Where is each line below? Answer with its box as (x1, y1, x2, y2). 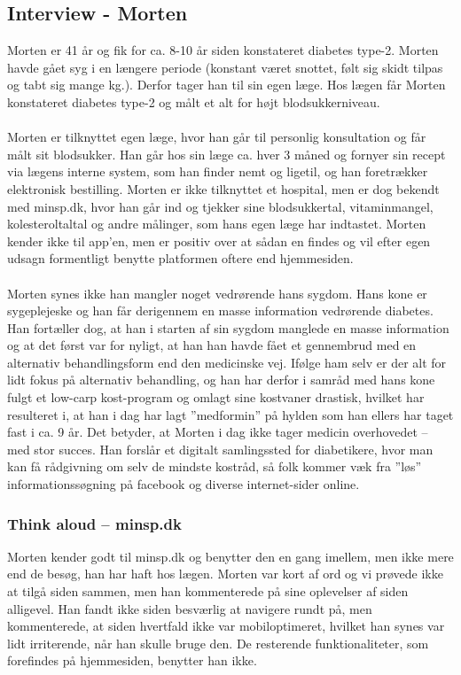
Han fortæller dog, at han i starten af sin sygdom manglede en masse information (7, 318, 449, 337)
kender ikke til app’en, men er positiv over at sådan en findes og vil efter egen (7, 231, 431, 250)
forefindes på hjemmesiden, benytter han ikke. (7, 651, 257, 670)
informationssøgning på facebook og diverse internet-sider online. (7, 475, 360, 493)
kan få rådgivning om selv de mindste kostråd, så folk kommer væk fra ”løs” (7, 457, 422, 476)
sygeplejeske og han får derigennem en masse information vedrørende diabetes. (7, 301, 434, 320)
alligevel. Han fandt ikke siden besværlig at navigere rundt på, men (7, 599, 372, 617)
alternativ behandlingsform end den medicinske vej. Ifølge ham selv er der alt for (7, 353, 447, 371)
